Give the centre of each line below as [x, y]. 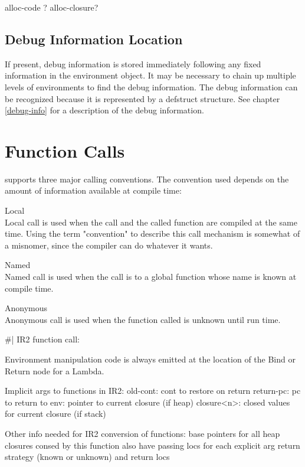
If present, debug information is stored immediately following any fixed [133, 63]
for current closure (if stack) [55, 414]
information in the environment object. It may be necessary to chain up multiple [150, 75]
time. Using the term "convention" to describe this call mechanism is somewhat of [152, 234]
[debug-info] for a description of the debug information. [104, 110]
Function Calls [65, 150]
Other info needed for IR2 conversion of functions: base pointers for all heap [142, 433]
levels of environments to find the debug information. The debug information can [151, 86]
